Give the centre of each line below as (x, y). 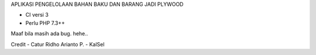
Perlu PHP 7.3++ (45, 23)
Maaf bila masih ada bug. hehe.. (49, 34)
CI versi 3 (37, 15)
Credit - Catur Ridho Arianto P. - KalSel (58, 44)
